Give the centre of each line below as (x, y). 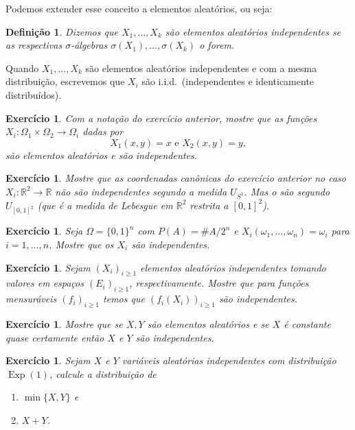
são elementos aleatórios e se (208, 324)
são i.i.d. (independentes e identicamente (228, 81)
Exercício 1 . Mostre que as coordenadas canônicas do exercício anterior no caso (176, 178)
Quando (22, 68)
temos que (124, 299)
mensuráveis (31, 299)
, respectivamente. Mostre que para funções (219, 283)
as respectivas (34, 45)
